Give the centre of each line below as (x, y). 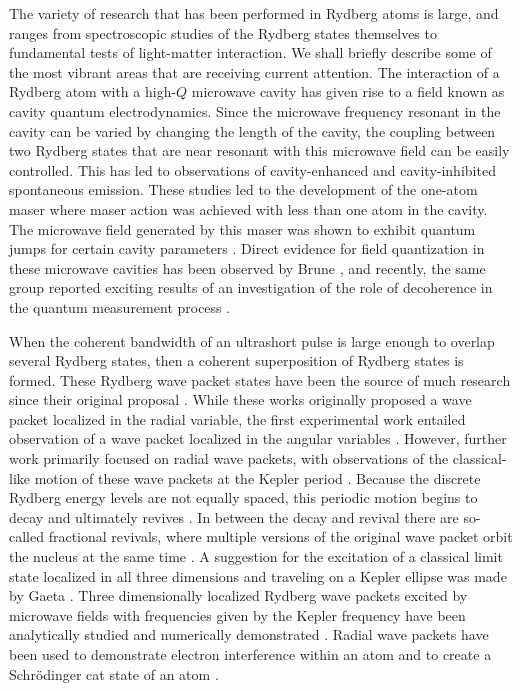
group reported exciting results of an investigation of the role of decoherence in (251, 287)
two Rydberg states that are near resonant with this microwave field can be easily (259, 150)
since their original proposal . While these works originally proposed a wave (240, 399)
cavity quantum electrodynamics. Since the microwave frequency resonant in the (255, 110)
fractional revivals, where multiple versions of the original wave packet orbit (280, 536)
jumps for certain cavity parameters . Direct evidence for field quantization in (247, 248)
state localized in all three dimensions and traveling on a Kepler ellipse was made (258, 575)
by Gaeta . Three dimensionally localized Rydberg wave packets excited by (238, 595)
